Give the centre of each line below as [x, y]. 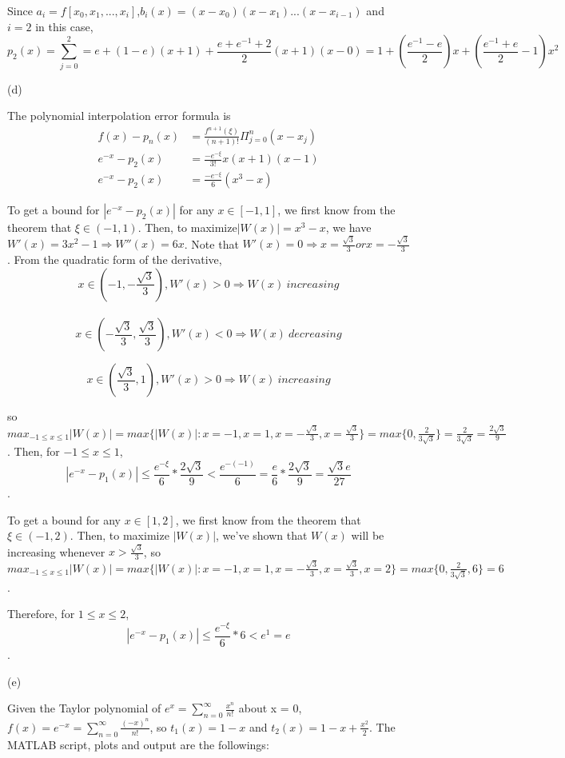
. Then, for [34, 451]
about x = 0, [270, 708]
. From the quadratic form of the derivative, [115, 259]
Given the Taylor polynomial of [84, 708]
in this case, [64, 26]
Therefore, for [41, 614]
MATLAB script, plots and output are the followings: [138, 744]
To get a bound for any [64, 519]
